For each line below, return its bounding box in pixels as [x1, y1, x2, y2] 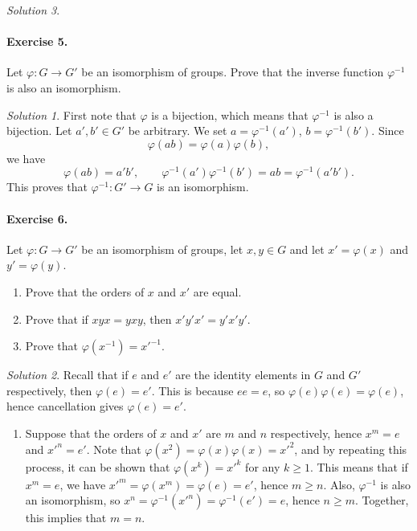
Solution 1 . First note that [6, 106, 137, 123]
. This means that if [309, 458, 408, 475]
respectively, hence [270, 424, 362, 441]
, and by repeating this [294, 440, 407, 457]
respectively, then [6, 382, 92, 398]
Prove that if [25, 310, 88, 327]
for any [245, 458, 280, 475]
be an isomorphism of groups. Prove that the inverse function [81, 63, 384, 80]
